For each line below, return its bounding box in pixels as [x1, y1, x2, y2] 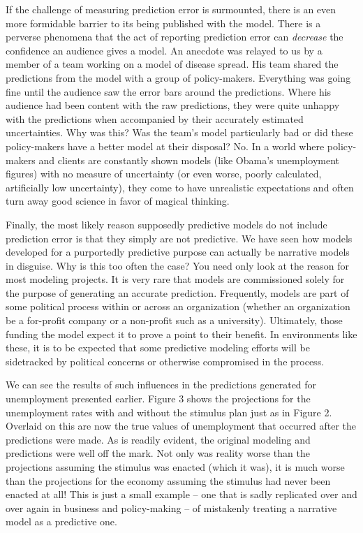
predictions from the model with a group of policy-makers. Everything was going [6, 70, 351, 85]
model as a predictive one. [6, 514, 117, 529]
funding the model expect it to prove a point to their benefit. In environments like [6, 326, 357, 341]
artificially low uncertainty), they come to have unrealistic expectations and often [6, 180, 354, 194]
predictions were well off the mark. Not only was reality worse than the [6, 446, 310, 460]
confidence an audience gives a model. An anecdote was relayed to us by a [6, 43, 323, 57]
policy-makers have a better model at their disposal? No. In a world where [6, 138, 325, 153]
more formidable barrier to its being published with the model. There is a [6, 15, 321, 30]
